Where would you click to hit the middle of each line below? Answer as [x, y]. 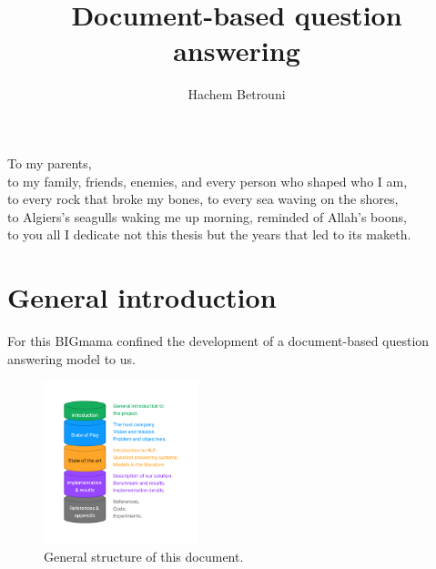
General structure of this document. [144, 556]
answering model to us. [71, 358]
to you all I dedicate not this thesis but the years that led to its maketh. [209, 234]
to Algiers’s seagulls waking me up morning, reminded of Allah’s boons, [207, 216]
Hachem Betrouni [237, 94]
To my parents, [50, 163]
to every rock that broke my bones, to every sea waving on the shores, [203, 199]
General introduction [142, 297]
